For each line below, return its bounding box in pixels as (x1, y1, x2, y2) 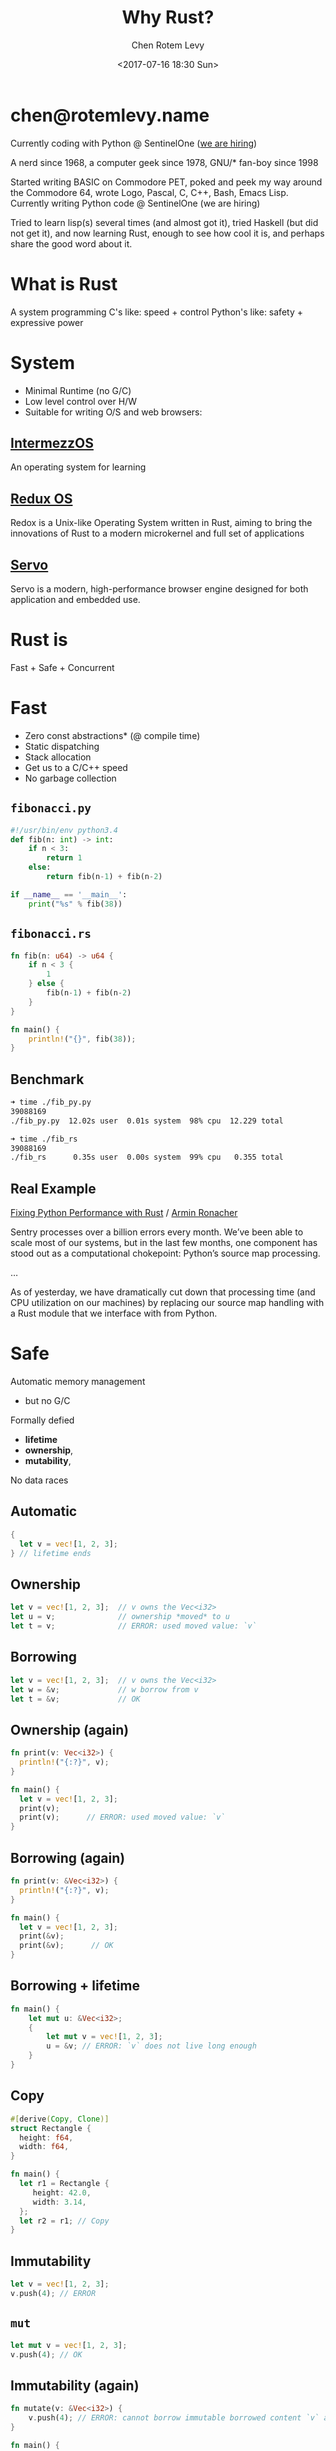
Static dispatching (24, 740, 100, 752)
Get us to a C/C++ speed (24, 761, 128, 773)
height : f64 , (19, 2132, 74, 2143)
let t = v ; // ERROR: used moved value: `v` (10, 1621, 257, 1631)
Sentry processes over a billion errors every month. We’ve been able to (10, 1226, 304, 1238)
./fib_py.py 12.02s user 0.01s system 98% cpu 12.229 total (10, 1116, 284, 1126)
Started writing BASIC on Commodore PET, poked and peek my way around (10, 176, 323, 188)
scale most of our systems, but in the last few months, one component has (10, 1237, 318, 1249)
